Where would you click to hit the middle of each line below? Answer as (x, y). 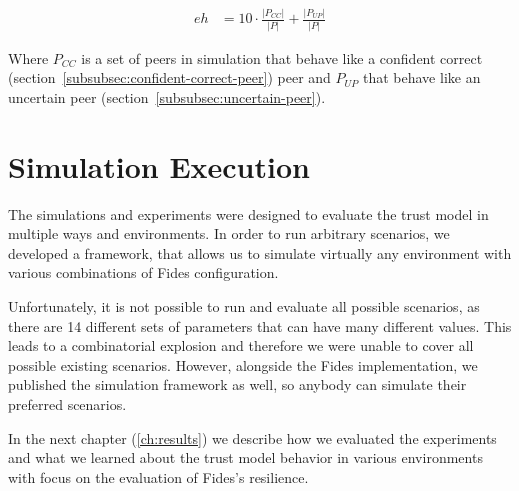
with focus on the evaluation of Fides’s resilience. (158, 476)
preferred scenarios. (67, 403)
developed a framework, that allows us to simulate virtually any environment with (260, 252)
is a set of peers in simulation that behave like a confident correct (282, 57)
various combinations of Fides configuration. (143, 272)
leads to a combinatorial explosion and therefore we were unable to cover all (241, 345)
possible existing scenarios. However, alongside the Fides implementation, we (243, 364)
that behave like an (421, 77)
